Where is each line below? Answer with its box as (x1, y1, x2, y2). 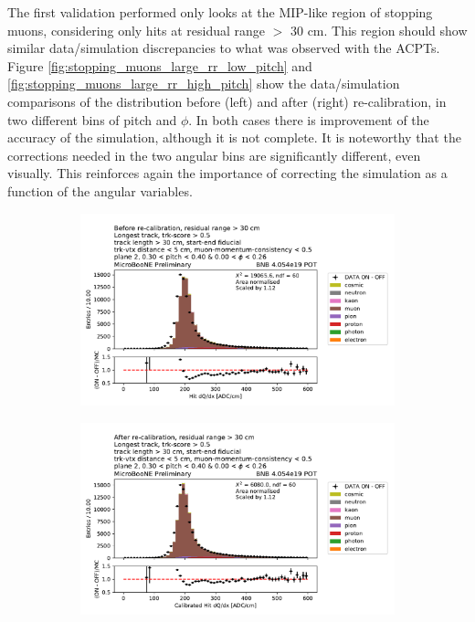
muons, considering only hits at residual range (7, 20, 266, 39)
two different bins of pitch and (7, 110, 177, 129)
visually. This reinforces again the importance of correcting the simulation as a (7, 163, 448, 183)
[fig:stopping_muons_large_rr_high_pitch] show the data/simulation (7, 74, 400, 93)
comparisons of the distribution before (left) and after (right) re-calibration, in (7, 91, 447, 111)
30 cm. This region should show (290, 20, 468, 39)
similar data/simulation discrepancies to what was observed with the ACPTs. (7, 38, 440, 58)
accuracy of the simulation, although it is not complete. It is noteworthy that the (7, 128, 461, 147)
